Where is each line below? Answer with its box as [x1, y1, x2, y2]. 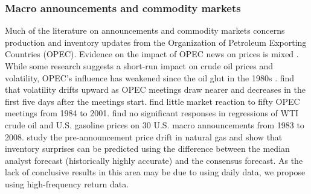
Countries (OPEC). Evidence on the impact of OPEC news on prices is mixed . [5, 48, 299, 60]
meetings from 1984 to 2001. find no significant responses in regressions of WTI [5, 107, 299, 119]
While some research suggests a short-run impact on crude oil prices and [5, 60, 274, 72]
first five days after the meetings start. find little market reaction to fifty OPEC [5, 95, 300, 107]
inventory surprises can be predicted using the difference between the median [5, 142, 290, 155]
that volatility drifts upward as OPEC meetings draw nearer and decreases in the [5, 83, 306, 96]
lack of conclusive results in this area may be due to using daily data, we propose [5, 166, 306, 178]
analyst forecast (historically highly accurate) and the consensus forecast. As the [5, 154, 303, 166]
